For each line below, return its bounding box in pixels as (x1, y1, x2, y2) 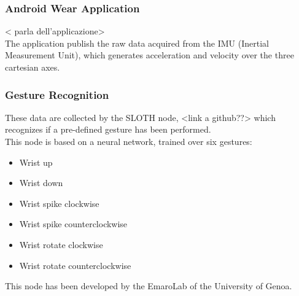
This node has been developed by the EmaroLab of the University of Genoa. (5, 279, 292, 292)
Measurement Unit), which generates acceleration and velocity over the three (5, 49, 294, 61)
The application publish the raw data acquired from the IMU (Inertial (5, 36, 269, 49)
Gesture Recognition (5, 87, 109, 102)
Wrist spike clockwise (19, 197, 99, 209)
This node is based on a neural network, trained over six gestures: (5, 135, 252, 147)
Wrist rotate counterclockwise (19, 259, 131, 271)
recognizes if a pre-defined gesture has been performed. (5, 123, 211, 136)
